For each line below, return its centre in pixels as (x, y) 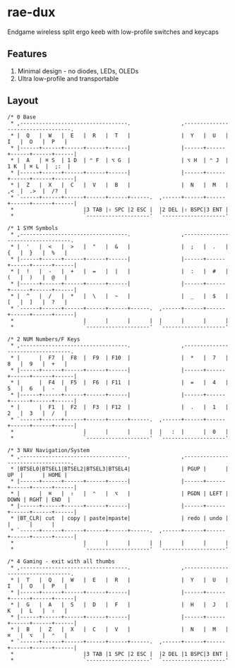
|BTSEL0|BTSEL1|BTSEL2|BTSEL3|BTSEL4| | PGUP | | (123, 469)
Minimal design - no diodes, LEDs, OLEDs (78, 71)
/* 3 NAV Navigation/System (49, 450)
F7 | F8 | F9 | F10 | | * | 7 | (139, 358)
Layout (23, 101)
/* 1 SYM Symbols (33, 228)
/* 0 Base (22, 117)
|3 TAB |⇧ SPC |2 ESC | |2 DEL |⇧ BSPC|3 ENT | (156, 209)
